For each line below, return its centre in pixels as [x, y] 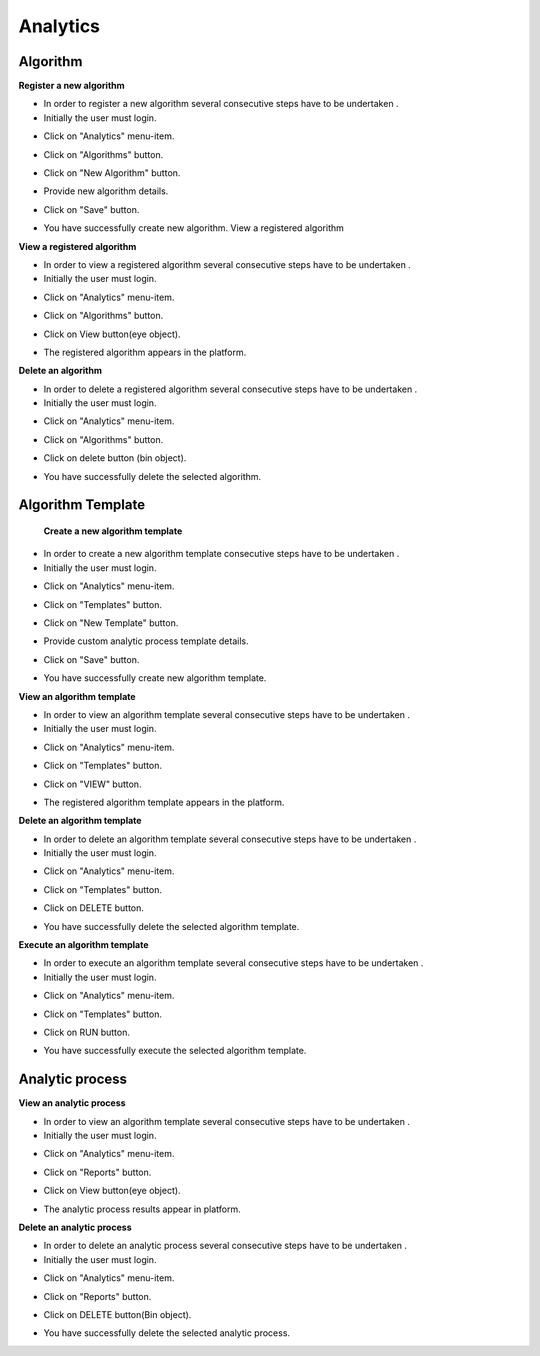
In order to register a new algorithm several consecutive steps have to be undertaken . [221, 104]
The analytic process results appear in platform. [142, 1209]
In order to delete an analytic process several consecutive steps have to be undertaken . [225, 1246]
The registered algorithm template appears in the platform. [164, 802]
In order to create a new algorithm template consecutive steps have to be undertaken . [221, 554]
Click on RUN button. [86, 1032]
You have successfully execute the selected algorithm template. [175, 1051]
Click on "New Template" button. [111, 623]
